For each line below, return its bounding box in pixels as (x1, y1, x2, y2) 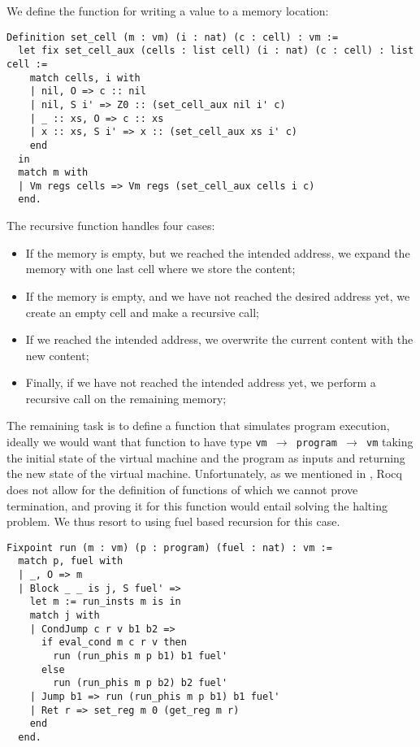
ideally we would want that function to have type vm (6, 433, 267, 450)
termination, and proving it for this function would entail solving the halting (6, 497, 388, 514)
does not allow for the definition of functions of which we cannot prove (6, 480, 358, 497)
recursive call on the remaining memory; (25, 389, 227, 406)
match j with (29, 609, 100, 621)
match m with (18, 167, 89, 179)
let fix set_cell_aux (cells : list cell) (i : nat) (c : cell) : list (18, 45, 414, 57)
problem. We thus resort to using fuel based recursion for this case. (6, 513, 340, 530)
